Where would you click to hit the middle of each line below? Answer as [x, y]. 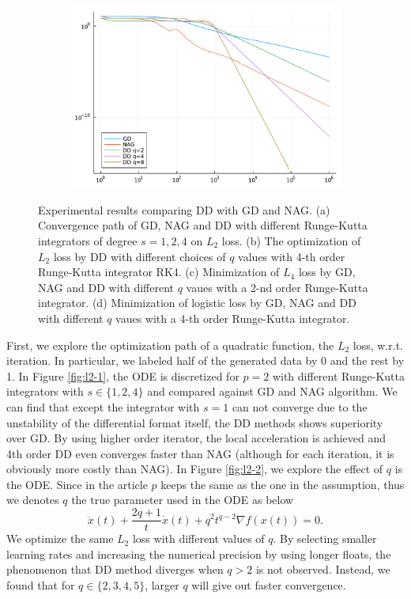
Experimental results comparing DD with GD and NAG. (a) [184, 209]
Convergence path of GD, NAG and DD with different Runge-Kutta [203, 225]
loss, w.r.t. [378, 345]
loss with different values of [198, 538]
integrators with [45, 391]
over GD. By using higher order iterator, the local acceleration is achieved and [196, 438]
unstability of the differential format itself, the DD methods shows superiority [195, 422]
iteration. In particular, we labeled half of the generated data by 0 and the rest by [205, 360]
